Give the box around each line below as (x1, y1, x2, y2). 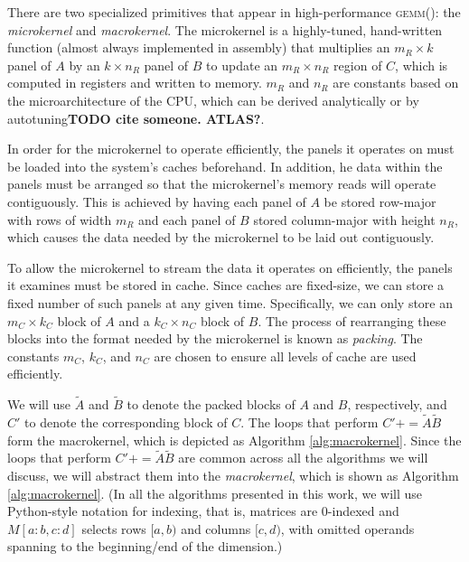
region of (333, 55, 382, 74)
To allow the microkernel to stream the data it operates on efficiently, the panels (7, 258, 453, 276)
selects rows (81, 519, 146, 538)
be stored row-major (324, 192, 436, 211)
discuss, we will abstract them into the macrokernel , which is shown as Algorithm (7, 465, 459, 484)
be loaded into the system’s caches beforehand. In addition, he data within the (7, 156, 443, 175)
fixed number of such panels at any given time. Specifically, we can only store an (7, 293, 454, 312)
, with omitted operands (280, 519, 415, 538)
